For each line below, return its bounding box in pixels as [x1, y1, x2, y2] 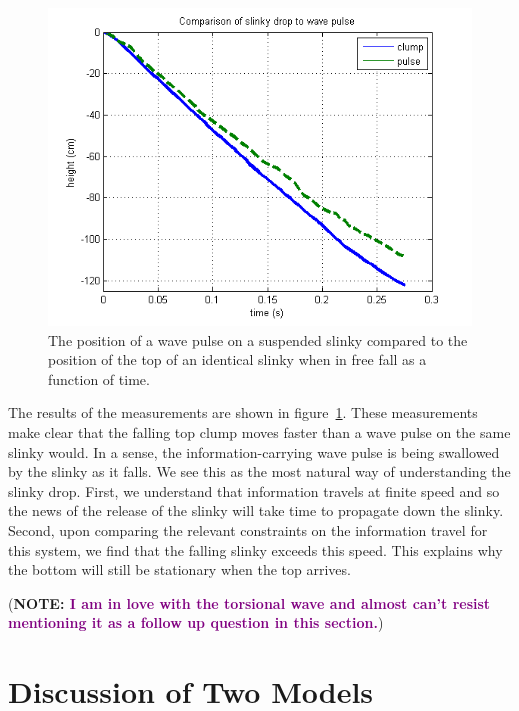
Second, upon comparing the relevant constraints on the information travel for [8, 519, 488, 540]
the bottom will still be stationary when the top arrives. [8, 559, 351, 580]
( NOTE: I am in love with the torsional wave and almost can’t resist [8, 592, 491, 613]
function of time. [48, 368, 150, 389]
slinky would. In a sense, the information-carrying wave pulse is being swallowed [8, 441, 500, 462]
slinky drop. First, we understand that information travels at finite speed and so [8, 480, 500, 501]
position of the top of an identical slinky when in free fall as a [48, 349, 427, 370]
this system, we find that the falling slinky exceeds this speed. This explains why [8, 539, 503, 560]
